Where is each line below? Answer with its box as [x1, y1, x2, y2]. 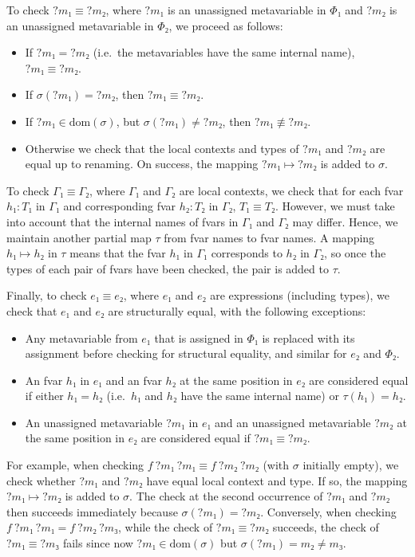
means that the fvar [69, 245, 166, 261]
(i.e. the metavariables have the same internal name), [93, 44, 355, 61]
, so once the [324, 245, 386, 261]
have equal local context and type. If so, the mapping [146, 472, 408, 488]
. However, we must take [275, 198, 395, 214]
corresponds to [211, 245, 283, 261]
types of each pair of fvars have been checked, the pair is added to [6, 260, 329, 277]
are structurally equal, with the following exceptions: [108, 302, 366, 319]
